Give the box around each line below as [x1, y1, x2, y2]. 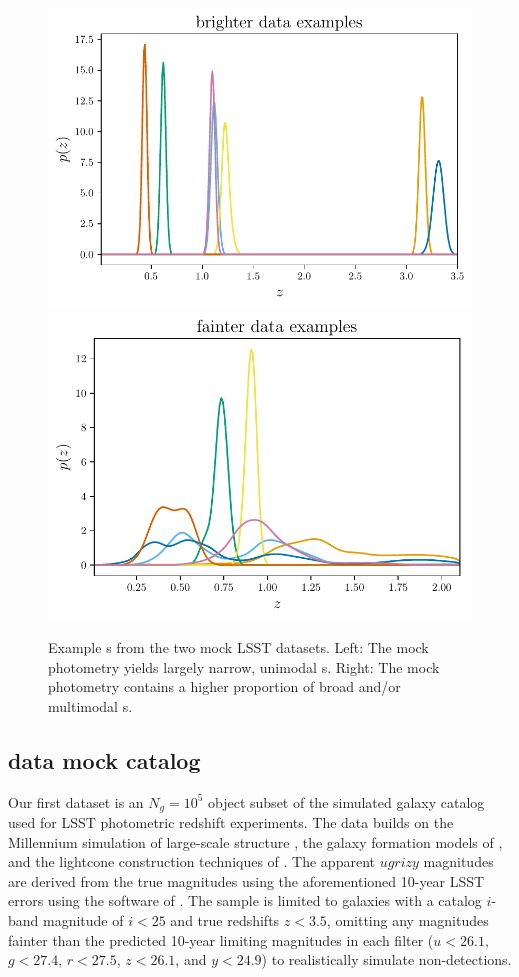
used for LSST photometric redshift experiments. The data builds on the [8, 812, 454, 833]
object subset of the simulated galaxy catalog [208, 791, 485, 812]
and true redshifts [170, 910, 280, 931]
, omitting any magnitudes [326, 910, 489, 931]
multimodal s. [48, 695, 133, 716]
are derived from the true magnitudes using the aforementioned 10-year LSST [8, 870, 485, 891]
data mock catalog [8, 744, 201, 775]
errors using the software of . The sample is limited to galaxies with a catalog [8, 890, 482, 911]
